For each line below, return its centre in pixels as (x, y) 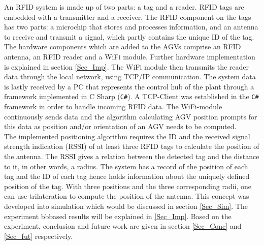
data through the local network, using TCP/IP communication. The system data (130, 76)
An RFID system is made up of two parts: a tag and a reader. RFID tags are (124, 7)
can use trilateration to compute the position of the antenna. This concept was (127, 196)
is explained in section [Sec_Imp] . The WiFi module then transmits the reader (127, 66)
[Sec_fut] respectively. (39, 236)
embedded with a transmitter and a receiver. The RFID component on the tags (128, 17)
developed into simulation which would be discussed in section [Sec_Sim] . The (126, 206)
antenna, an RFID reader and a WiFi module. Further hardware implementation (130, 56)
